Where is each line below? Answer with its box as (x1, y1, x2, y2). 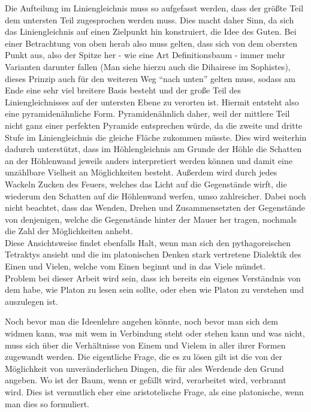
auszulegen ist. (5, 295, 58, 307)
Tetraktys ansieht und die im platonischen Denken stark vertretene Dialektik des (5, 248, 301, 260)
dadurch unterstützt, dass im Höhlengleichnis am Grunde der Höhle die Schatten (5, 143, 302, 155)
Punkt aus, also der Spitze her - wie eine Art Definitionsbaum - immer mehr (5, 49, 285, 61)
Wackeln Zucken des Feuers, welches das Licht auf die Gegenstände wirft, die (5, 177, 287, 190)
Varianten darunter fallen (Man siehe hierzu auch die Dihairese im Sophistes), (5, 60, 291, 72)
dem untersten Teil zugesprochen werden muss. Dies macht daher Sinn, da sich (5, 13, 294, 26)
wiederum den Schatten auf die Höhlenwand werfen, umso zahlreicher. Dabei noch (5, 189, 306, 202)
